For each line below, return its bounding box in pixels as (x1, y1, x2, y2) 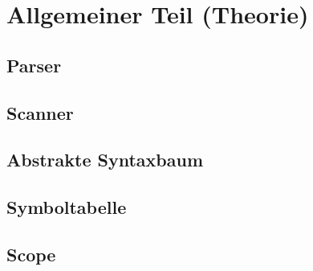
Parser (6, 52, 62, 77)
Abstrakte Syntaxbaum (6, 147, 204, 172)
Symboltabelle (6, 195, 127, 220)
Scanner (6, 100, 74, 125)
